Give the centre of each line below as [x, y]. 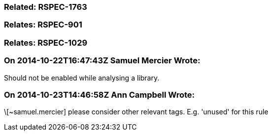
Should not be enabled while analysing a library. [82, 78]
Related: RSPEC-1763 [46, 7]
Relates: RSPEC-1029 [46, 42]
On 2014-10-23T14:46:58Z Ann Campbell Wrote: [100, 94]
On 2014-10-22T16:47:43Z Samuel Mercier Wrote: [102, 61]
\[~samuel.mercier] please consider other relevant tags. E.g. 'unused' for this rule [136, 112]
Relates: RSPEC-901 [43, 25]
